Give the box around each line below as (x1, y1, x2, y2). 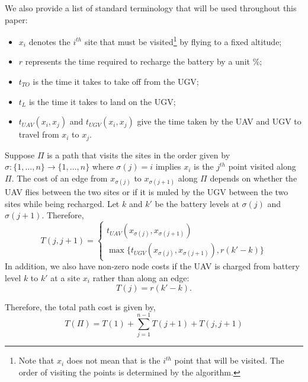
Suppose (5, 148, 35, 161)
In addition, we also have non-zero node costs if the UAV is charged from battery (5, 260, 300, 272)
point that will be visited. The (174, 354, 284, 367)
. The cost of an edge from (11, 171, 108, 184)
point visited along (228, 160, 296, 173)
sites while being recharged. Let (5, 197, 120, 209)
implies (155, 160, 181, 173)
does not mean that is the (66, 354, 161, 367)
